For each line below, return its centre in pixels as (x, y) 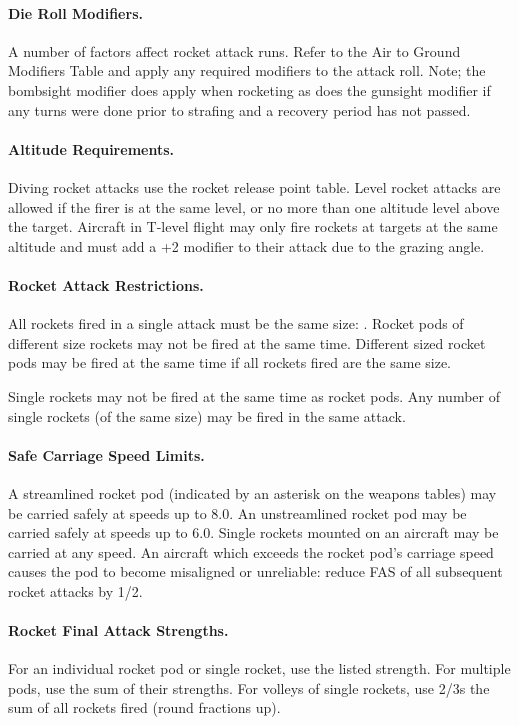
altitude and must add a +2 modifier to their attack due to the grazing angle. (246, 245)
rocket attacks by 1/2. (75, 590)
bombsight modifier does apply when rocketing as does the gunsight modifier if (249, 89)
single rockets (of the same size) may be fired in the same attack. (207, 415)
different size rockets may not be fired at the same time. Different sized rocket (247, 342)
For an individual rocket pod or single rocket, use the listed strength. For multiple (259, 668)
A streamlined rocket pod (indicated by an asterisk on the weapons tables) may (252, 492)
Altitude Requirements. (91, 148)
